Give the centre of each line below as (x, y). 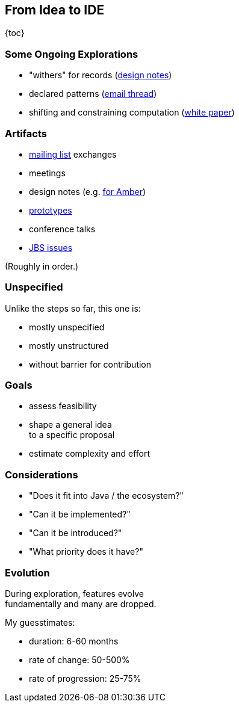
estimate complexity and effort (90, 454)
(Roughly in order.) (42, 266)
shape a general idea (70, 425)
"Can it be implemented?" (80, 514)
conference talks (62, 229)
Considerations (42, 474)
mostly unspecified (67, 327)
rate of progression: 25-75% (85, 678)
